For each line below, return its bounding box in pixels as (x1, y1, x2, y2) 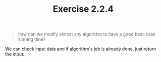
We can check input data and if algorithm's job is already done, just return (5, 46, 156, 52)
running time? (17, 36, 46, 42)
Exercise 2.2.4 (53, 3, 114, 15)
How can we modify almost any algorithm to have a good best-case (17, 31, 156, 37)
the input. (5, 51, 25, 57)
